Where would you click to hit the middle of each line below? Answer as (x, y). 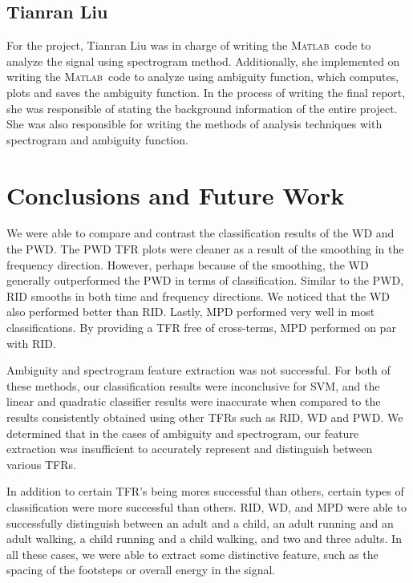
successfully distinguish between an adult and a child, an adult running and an (200, 522)
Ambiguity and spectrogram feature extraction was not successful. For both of (198, 370)
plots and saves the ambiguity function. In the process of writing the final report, (206, 92)
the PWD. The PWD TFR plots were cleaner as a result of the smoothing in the (205, 249)
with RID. (31, 343)
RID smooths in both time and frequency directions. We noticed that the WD (198, 296)
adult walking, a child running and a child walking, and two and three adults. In (204, 538)
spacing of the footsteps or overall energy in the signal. (141, 570)
